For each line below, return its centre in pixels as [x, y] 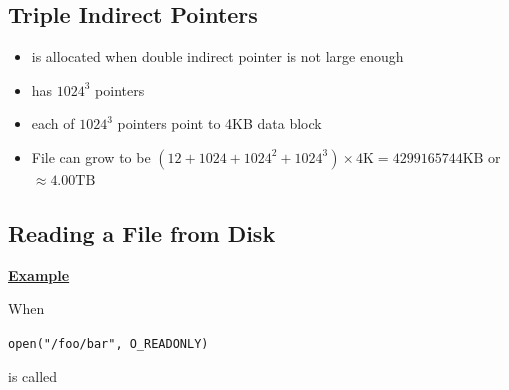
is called [33, 375]
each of [53, 123]
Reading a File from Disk [142, 232]
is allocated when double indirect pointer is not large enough [217, 56]
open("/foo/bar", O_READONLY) [108, 343]
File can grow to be [91, 156]
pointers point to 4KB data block [219, 123]
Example [39, 274]
